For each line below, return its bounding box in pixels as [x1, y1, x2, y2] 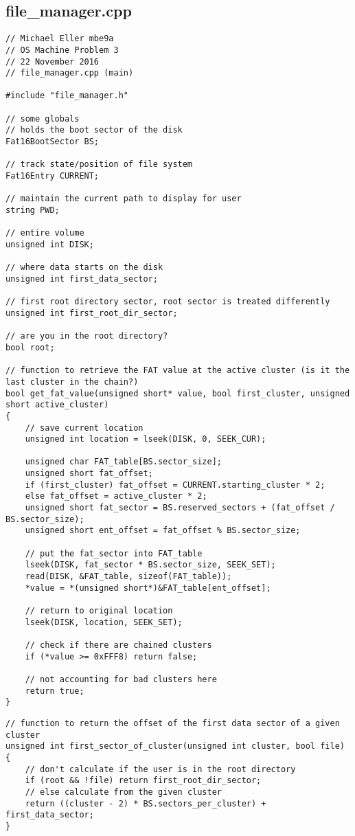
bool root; [5, 342, 55, 352]
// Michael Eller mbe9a [5, 34, 114, 44]
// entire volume [5, 228, 84, 238]
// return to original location [25, 606, 173, 616]
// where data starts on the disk [5, 262, 163, 273]
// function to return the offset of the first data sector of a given [5, 718, 340, 728]
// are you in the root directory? [5, 331, 168, 341]
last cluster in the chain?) [5, 376, 139, 387]
